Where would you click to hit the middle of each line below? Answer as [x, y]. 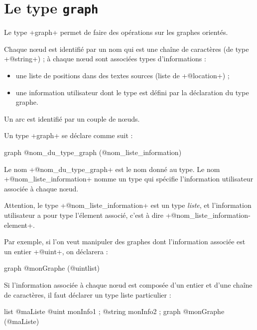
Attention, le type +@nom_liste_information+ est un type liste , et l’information [128, 205]
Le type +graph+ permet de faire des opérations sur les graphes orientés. [116, 32]
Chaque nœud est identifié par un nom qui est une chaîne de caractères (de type [127, 49]
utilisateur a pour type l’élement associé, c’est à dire [84, 215]
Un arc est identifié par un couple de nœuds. [72, 118]
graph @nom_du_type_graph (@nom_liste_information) [93, 152]
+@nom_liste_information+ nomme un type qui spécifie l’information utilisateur [129, 179]
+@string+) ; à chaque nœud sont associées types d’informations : [105, 59]
